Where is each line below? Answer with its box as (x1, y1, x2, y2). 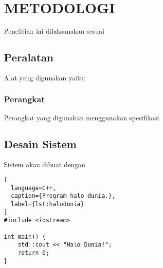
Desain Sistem (4, 136, 77, 151)
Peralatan (4, 50, 54, 65)
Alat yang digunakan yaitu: (4, 72, 86, 82)
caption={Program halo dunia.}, (11, 192, 116, 200)
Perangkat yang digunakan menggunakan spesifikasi (4, 112, 159, 122)
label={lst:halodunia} (11, 201, 84, 208)
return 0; (18, 249, 50, 257)
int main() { (4, 233, 46, 240)
